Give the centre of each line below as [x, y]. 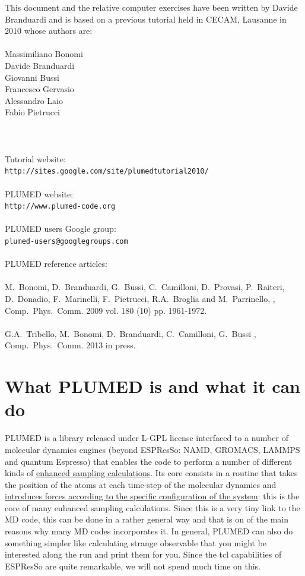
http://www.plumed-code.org [60, 207]
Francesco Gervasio [39, 89]
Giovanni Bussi [32, 77]
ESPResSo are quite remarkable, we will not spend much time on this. [133, 566]
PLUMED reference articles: [56, 264]
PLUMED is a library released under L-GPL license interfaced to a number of [147, 438]
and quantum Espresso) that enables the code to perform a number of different [149, 461]
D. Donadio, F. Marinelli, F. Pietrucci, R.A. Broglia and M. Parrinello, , [140, 299]
